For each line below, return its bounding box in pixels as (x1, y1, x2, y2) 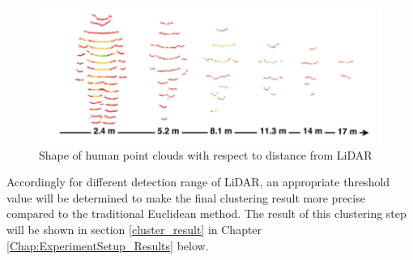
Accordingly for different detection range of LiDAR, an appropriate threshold (6, 173, 390, 190)
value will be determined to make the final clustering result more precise (6, 189, 365, 206)
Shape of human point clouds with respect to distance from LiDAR (39, 146, 373, 163)
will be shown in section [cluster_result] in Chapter (6, 220, 262, 237)
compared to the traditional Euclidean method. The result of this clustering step (6, 205, 407, 222)
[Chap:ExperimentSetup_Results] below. (6, 237, 209, 254)
